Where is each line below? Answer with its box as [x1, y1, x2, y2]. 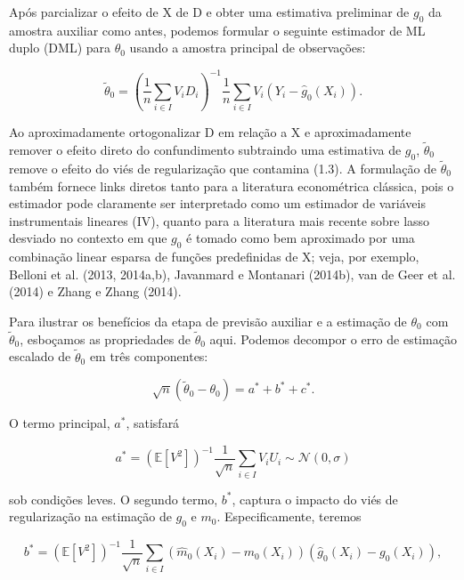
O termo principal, [9, 414, 110, 432]
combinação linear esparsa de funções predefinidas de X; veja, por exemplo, [9, 247, 419, 266]
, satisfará [126, 414, 180, 432]
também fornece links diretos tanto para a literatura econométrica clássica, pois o [9, 176, 454, 195]
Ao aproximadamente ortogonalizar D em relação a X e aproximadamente [9, 123, 411, 141]
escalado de [9, 347, 71, 366]
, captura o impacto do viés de [232, 489, 398, 508]
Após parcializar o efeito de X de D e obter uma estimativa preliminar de [9, 3, 410, 20]
